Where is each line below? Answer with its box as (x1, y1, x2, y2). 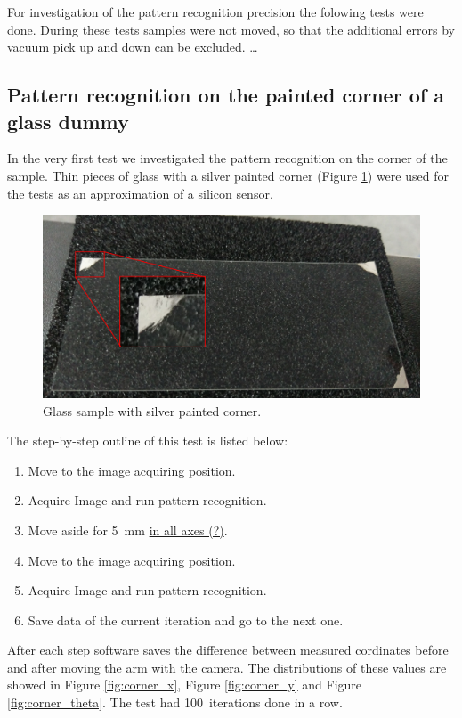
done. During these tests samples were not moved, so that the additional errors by (7, 20, 455, 38)
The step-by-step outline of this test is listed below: (7, 431, 288, 450)
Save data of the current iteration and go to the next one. (28, 610, 344, 629)
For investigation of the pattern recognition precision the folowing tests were (7, 3, 424, 20)
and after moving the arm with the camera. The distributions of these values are (7, 657, 447, 676)
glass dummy (7, 107, 129, 135)
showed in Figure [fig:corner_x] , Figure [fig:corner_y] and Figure (7, 675, 362, 694)
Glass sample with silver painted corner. (43, 401, 262, 420)
